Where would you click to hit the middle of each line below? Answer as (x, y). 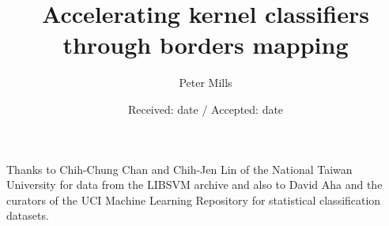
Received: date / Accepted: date (206, 109)
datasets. (28, 215)
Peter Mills (206, 83)
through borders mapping (206, 45)
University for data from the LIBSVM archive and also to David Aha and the (194, 185)
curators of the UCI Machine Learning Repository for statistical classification (194, 200)
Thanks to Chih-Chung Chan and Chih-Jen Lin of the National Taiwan (179, 169)
